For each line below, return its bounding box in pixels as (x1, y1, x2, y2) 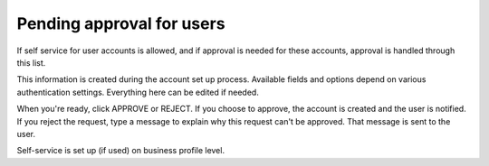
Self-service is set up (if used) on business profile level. (16, 145, 225, 156)
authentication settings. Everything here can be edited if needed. (16, 87, 260, 97)
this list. (16, 57, 46, 68)
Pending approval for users (16, 14, 225, 33)
